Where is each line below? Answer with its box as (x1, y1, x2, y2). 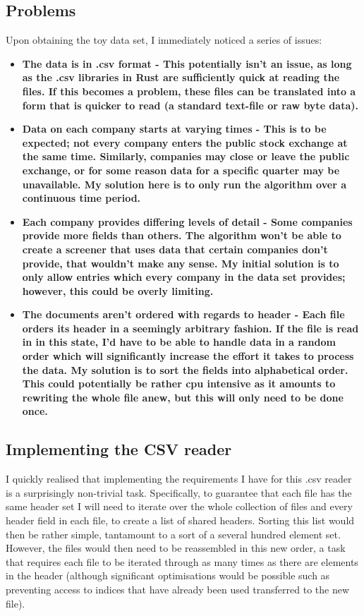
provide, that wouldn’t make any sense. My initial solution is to (22, 255, 339, 270)
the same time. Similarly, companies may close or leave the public (22, 149, 350, 164)
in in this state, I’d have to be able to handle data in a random (22, 334, 336, 349)
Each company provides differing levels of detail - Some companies (22, 214, 353, 229)
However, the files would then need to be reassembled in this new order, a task (6, 540, 346, 555)
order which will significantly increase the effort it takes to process (22, 349, 354, 363)
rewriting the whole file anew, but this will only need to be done (22, 389, 344, 404)
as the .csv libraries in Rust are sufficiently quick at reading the (22, 70, 340, 85)
